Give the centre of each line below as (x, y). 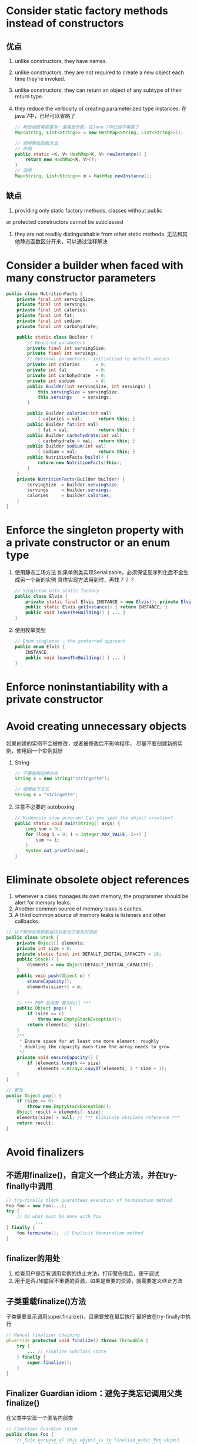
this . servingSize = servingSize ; (78, 392)
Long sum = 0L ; (44, 829)
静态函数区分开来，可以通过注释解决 (64, 241)
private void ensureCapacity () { (58, 1058)
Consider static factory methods (87, 11)
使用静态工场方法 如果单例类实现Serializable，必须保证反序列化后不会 (99, 572)
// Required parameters (56, 343)
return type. (29, 96)
